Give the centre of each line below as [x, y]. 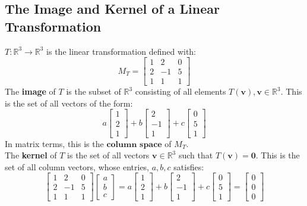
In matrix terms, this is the [54, 143]
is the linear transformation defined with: [121, 51]
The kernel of [31, 155]
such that [196, 155]
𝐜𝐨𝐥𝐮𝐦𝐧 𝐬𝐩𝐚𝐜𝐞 [134, 144]
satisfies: [189, 166]
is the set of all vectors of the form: [69, 103]
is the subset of [94, 91]
